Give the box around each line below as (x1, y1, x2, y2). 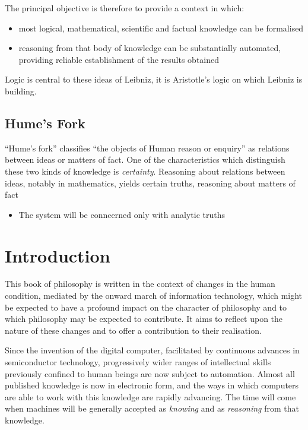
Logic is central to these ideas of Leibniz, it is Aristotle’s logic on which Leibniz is (5, 73, 303, 86)
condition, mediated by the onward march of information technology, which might (5, 289, 303, 302)
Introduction (5, 243, 110, 267)
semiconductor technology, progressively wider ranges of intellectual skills (5, 356, 271, 368)
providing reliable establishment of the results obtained (18, 53, 220, 65)
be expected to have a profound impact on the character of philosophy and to (5, 301, 287, 313)
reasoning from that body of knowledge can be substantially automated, (18, 42, 281, 54)
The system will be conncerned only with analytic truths (18, 208, 225, 220)
